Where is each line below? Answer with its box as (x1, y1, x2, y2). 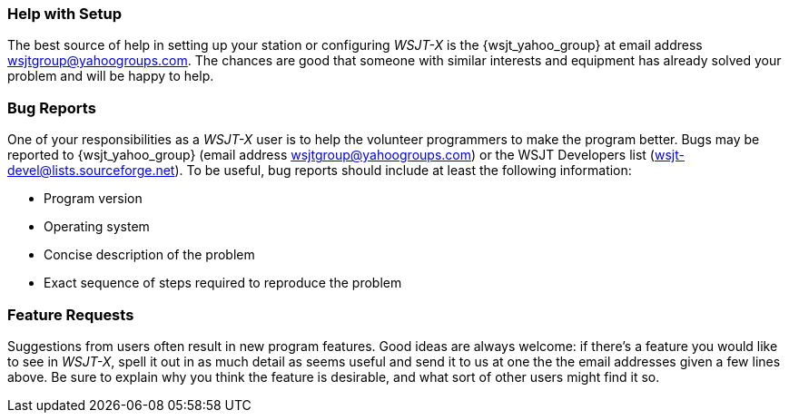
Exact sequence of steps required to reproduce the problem (44, 275, 402, 291)
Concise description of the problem (44, 247, 255, 263)
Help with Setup (7, 5, 122, 23)
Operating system (44, 219, 150, 235)
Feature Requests (7, 305, 134, 324)
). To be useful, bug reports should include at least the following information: (174, 162, 632, 179)
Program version (44, 190, 143, 207)
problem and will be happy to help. (7, 68, 214, 84)
